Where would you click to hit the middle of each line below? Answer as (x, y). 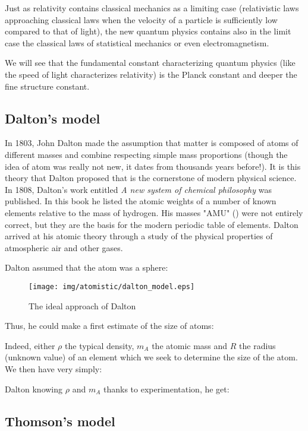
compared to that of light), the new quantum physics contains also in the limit (148, 31)
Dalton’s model (53, 118)
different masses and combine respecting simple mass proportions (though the (146, 154)
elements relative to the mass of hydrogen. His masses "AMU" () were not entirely (154, 212)
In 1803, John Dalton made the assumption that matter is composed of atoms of (152, 143)
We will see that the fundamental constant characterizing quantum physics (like (150, 63)
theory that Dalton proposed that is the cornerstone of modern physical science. (151, 178)
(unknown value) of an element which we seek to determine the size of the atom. (151, 357)
